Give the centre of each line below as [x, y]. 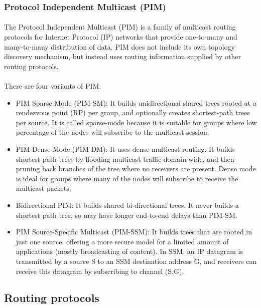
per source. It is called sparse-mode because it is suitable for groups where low [136, 122]
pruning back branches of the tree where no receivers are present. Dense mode [136, 169]
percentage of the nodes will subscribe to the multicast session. [112, 132]
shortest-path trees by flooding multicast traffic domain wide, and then [125, 159]
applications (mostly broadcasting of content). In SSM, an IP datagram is [129, 251]
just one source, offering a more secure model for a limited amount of [122, 241]
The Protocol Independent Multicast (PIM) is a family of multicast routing [120, 27]
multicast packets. [43, 188]
